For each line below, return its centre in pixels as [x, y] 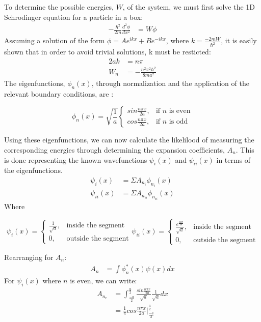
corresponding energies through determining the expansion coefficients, [114, 149]
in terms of [233, 159]
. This [245, 149]
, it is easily [239, 40]
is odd [178, 122]
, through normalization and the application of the [170, 83]
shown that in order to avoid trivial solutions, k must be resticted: [108, 52]
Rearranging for [29, 257]
